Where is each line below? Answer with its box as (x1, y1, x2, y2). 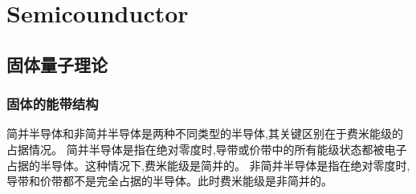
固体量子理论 (6, 51, 108, 76)
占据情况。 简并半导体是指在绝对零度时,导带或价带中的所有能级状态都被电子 (6, 140, 407, 157)
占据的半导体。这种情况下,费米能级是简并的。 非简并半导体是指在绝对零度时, (6, 156, 410, 173)
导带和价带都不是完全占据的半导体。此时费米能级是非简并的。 (6, 172, 332, 189)
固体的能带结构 (6, 94, 99, 114)
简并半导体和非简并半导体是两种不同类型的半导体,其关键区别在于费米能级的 (6, 125, 403, 142)
